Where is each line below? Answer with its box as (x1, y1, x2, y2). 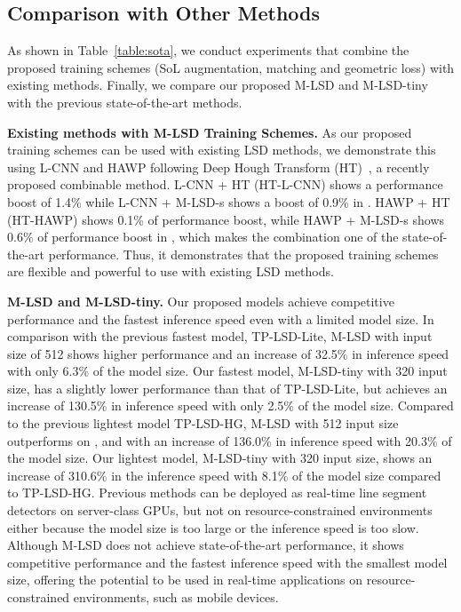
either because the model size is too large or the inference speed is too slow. (7, 518, 419, 536)
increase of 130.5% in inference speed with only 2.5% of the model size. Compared (7, 396, 454, 415)
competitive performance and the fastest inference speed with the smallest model (7, 552, 448, 571)
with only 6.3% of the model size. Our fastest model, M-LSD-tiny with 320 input (7, 362, 448, 380)
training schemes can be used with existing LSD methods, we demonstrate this (7, 140, 436, 159)
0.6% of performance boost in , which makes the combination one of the (7, 227, 399, 246)
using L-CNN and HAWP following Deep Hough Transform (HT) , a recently (7, 157, 430, 176)
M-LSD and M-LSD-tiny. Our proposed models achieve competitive (7, 291, 394, 310)
